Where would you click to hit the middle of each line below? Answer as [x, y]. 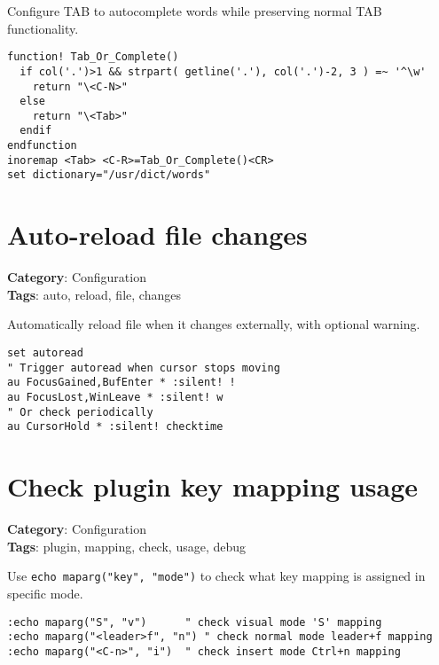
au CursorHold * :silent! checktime [115, 427]
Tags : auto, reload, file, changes [94, 294]
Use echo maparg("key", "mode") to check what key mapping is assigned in [216, 576]
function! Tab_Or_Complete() [93, 57]
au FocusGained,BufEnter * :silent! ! [122, 383]
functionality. [43, 28]
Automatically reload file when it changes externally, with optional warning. [214, 324]
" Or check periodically [80, 412]
